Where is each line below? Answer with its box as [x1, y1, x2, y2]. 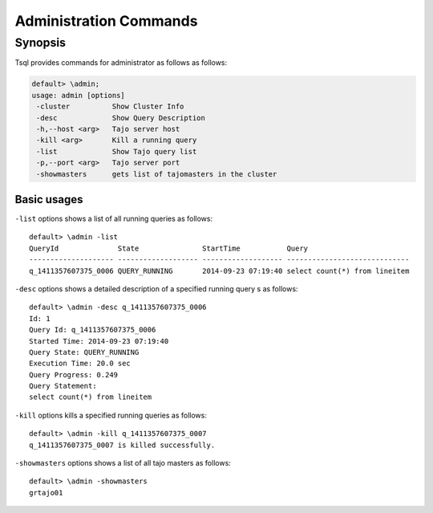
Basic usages [14, 193, 83, 206]
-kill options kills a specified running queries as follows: [14, 410, 208, 420]
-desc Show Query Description [36, 113, 206, 122]
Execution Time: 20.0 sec [29, 359, 132, 368]
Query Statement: [29, 381, 97, 391]
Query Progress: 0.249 [29, 370, 119, 379]
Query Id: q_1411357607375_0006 [29, 325, 156, 335]
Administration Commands [14, 12, 198, 30]
